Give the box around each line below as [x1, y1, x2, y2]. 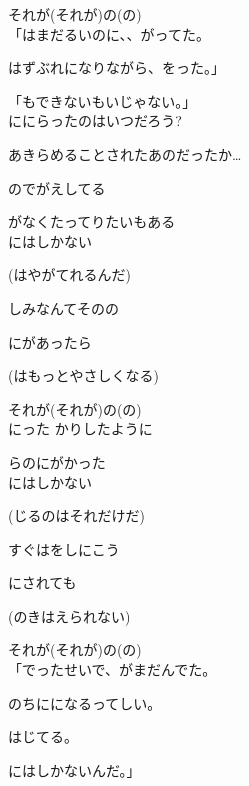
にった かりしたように [8, 418, 153, 439]
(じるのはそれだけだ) [8, 505, 145, 526]
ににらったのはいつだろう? [8, 110, 182, 131]
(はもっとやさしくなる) [8, 365, 159, 386]
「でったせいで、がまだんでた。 [8, 659, 217, 680]
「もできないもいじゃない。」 [8, 90, 197, 111]
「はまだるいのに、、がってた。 [8, 23, 210, 44]
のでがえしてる [8, 177, 106, 198]
